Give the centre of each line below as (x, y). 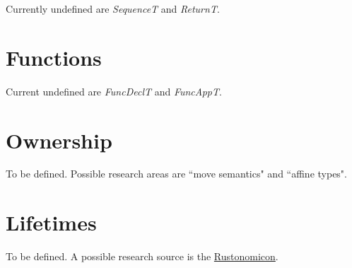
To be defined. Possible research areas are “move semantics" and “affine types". (176, 174)
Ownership (59, 140)
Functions (54, 57)
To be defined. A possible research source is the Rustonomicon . (142, 256)
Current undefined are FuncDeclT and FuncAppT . (114, 91)
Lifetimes (51, 222)
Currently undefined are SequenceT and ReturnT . (113, 8)
